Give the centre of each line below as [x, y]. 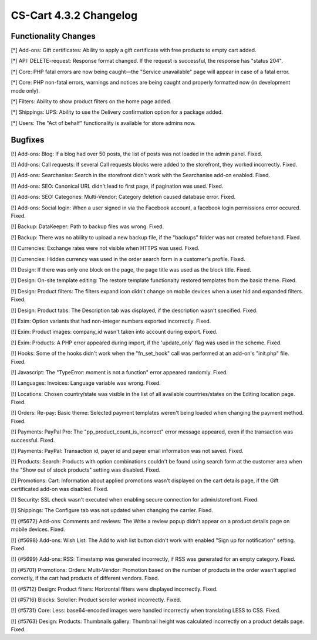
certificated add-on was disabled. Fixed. [60, 489]
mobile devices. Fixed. [38, 529]
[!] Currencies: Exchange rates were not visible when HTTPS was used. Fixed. [105, 248]
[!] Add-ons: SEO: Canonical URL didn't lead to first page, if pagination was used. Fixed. [117, 186]
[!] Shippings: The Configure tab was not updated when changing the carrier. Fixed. [112, 510]
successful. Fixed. [33, 440]
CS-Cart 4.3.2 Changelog [74, 15]
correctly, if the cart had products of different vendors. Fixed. [85, 578]
